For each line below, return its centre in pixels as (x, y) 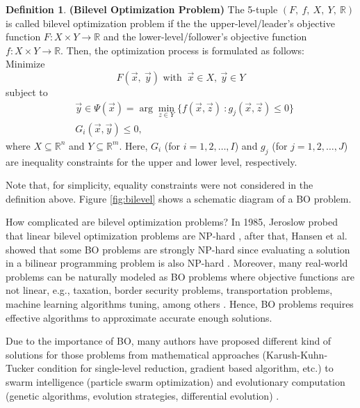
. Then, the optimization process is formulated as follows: (182, 50)
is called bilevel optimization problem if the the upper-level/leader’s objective (170, 23)
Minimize (25, 64)
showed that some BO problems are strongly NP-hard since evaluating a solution (178, 249)
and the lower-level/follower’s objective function (205, 37)
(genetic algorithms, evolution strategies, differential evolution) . (142, 395)
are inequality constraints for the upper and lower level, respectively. (152, 161)
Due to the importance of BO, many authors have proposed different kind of (169, 341)
